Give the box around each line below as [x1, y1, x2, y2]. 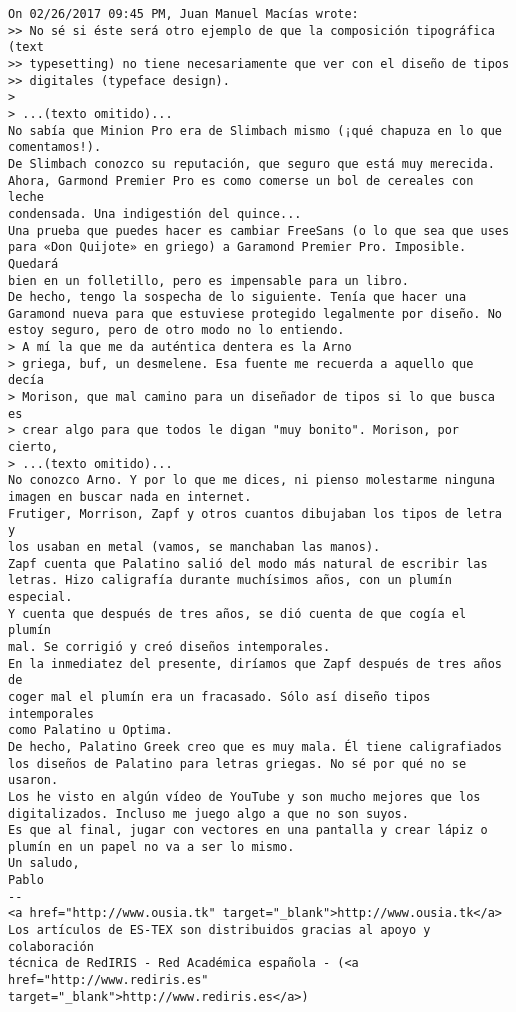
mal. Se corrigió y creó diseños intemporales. [8, 639, 331, 654]
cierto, [8, 440, 59, 455]
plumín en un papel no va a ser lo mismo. [8, 839, 295, 854]
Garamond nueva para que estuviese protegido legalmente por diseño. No [8, 306, 502, 321]
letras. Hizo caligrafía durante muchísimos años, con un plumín [8, 573, 452, 588]
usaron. [8, 773, 59, 788]
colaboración [8, 939, 94, 954]
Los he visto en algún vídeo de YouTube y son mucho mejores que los [8, 789, 481, 804]
